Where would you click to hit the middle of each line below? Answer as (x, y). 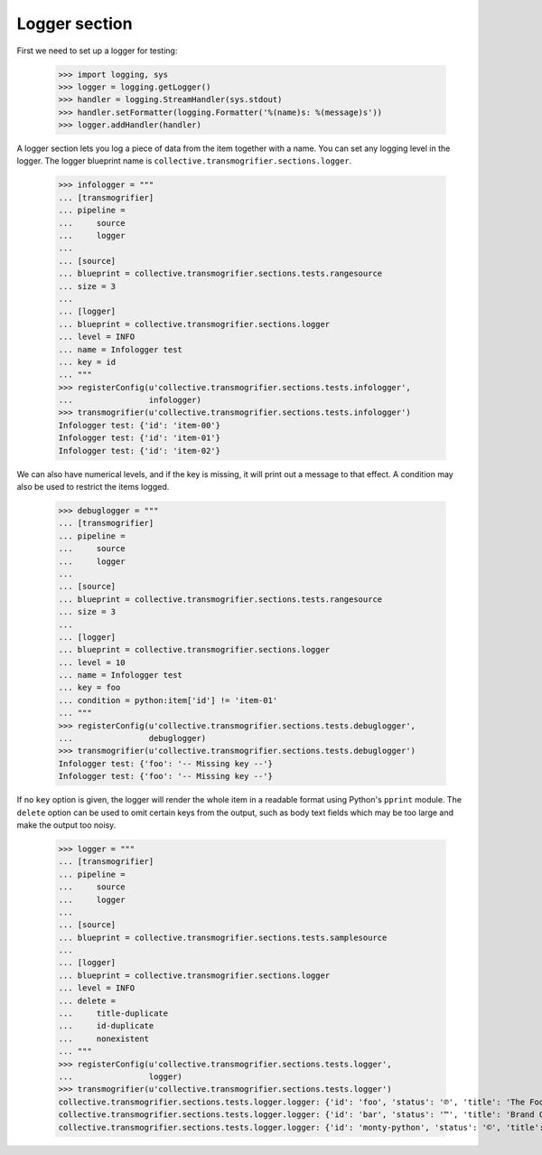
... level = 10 (92, 662)
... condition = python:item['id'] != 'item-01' (168, 700)
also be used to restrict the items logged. (93, 487)
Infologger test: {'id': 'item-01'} (140, 438)
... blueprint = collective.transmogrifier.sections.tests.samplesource (223, 937)
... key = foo (89, 688)
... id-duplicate (106, 1026)
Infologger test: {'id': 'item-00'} (140, 425)
